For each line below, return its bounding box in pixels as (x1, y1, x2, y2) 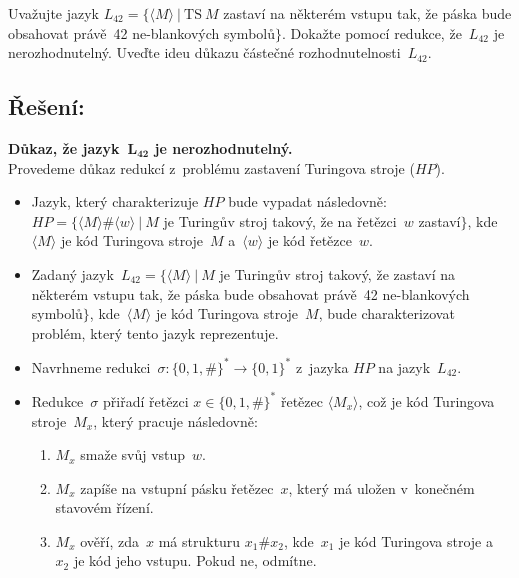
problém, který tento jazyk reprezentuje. (31, 322, 279, 343)
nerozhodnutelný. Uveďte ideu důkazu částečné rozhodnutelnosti (8, 42, 401, 63)
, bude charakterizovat (318, 303, 455, 324)
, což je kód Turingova (358, 390, 495, 411)
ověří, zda (80, 530, 139, 551)
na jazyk (378, 356, 431, 377)
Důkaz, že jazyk (8, 137, 120, 158)
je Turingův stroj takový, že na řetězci (163, 210, 397, 231)
